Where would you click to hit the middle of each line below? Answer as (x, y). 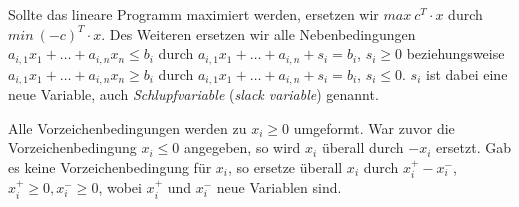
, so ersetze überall (285, 166)
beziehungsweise (455, 53)
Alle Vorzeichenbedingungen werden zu (127, 127)
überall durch (362, 147)
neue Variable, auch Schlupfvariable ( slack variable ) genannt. (193, 94)
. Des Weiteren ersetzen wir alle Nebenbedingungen (258, 33)
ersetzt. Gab (473, 147)
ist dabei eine (467, 73)
